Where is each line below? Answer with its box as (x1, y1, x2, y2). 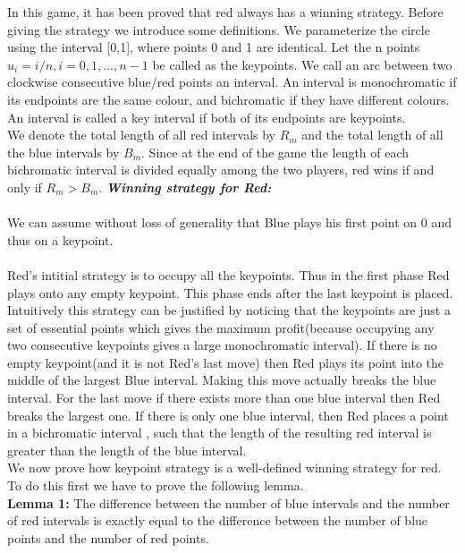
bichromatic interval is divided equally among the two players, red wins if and (7, 160, 435, 179)
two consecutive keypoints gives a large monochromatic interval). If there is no (7, 336, 437, 354)
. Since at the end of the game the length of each (141, 142, 410, 161)
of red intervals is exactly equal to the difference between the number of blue (7, 511, 428, 530)
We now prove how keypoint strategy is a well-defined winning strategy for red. (7, 458, 442, 477)
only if (7, 177, 42, 196)
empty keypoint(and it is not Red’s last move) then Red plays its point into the (7, 353, 444, 371)
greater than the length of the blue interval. (7, 440, 247, 459)
